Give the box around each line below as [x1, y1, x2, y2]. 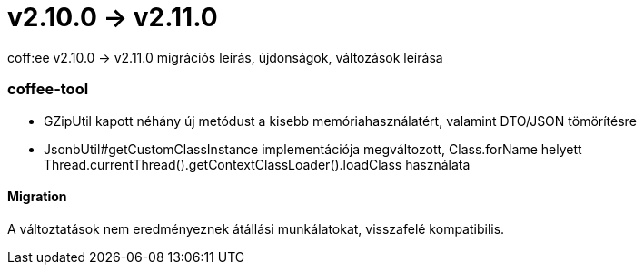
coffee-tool [7, 80, 89, 99]
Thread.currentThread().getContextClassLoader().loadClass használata [44, 156, 471, 172]
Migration [7, 189, 67, 205]
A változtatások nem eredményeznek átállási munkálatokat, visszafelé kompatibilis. [7, 220, 505, 237]
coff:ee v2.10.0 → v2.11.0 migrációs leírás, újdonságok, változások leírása [7, 49, 443, 65]
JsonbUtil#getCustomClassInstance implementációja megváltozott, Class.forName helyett [44, 141, 582, 157]
